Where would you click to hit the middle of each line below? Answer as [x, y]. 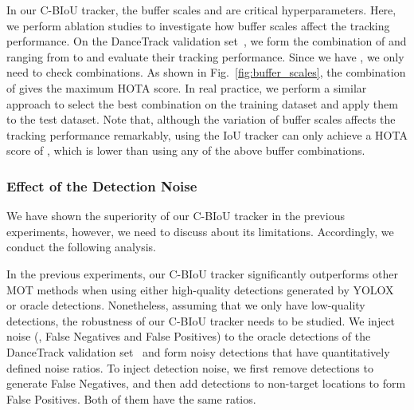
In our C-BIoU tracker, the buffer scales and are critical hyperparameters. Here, [201, 10]
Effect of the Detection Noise [102, 185]
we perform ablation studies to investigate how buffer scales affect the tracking [198, 25]
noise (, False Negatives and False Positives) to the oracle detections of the [189, 336]
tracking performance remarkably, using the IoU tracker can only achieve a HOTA [207, 134]
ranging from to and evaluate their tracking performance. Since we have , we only [205, 56]
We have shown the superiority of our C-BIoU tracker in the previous [176, 216]
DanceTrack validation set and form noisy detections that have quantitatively [198, 351]
